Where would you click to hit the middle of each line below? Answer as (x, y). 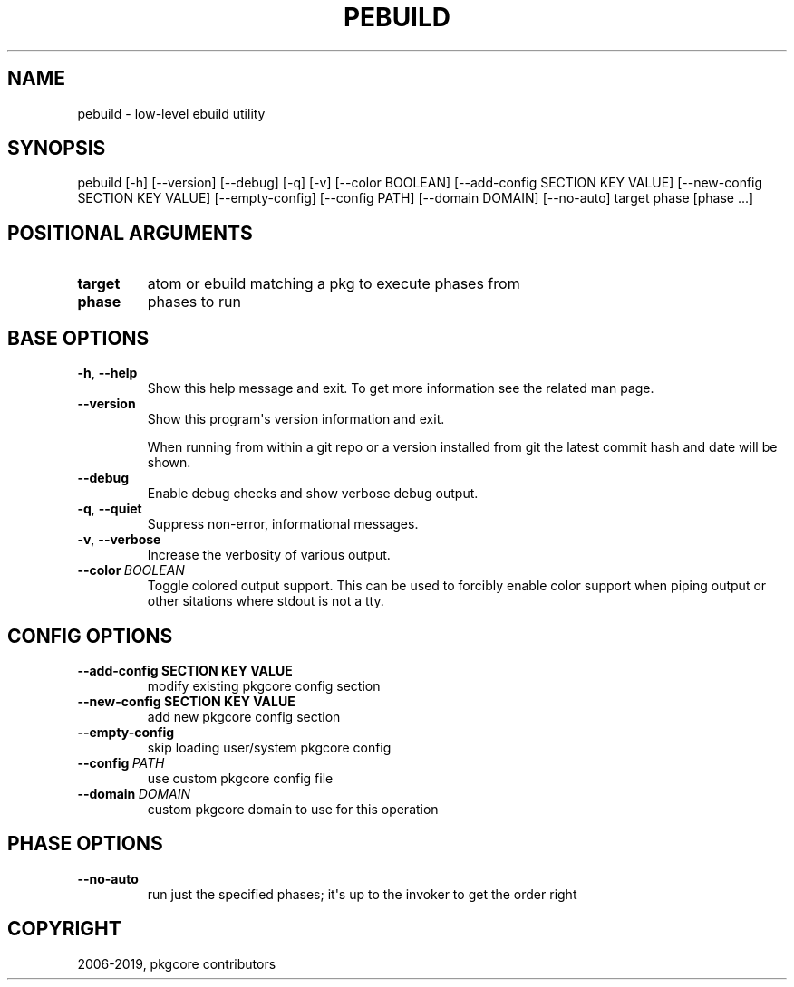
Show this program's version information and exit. (296, 419)
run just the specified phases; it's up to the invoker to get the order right (362, 894)
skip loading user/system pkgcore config (269, 747)
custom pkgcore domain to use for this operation (293, 809)
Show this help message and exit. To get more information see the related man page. (401, 388)
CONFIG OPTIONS (90, 636)
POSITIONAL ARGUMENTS (130, 233)
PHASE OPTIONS (85, 844)
